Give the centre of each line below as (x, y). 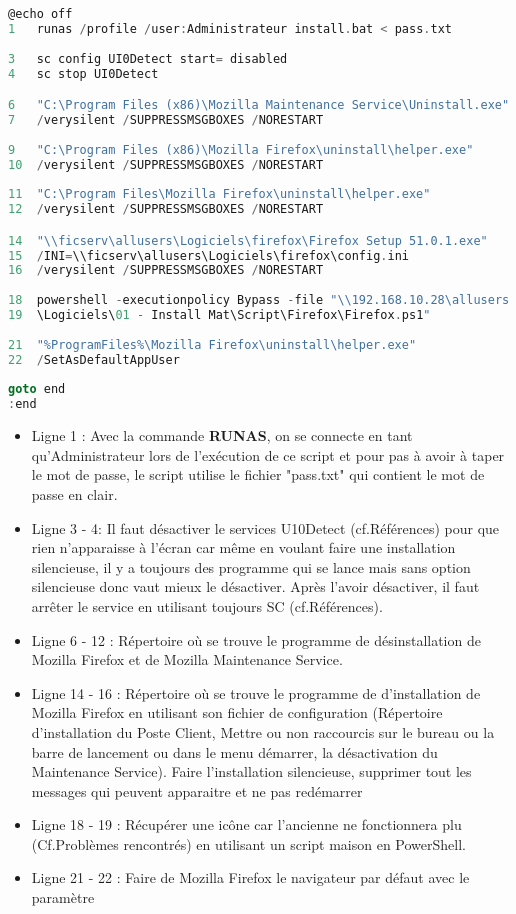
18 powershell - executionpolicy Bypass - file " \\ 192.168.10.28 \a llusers (259, 300)
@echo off (40, 14)
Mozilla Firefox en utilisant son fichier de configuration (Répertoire (237, 712)
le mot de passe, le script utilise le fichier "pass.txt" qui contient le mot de (258, 474)
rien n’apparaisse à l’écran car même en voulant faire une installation (243, 547)
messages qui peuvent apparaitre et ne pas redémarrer (197, 790)
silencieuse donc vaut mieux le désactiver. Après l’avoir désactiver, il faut (255, 586)
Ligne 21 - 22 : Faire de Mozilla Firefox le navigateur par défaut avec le (250, 877)
